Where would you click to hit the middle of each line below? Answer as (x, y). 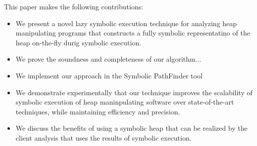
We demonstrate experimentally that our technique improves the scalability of (134, 92)
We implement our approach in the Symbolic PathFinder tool (109, 75)
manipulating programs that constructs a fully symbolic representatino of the (133, 33)
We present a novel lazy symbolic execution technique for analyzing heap (126, 23)
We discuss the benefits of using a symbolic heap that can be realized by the (131, 128)
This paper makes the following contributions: (74, 6)
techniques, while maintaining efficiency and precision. (98, 111)
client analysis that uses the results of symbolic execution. (103, 137)
